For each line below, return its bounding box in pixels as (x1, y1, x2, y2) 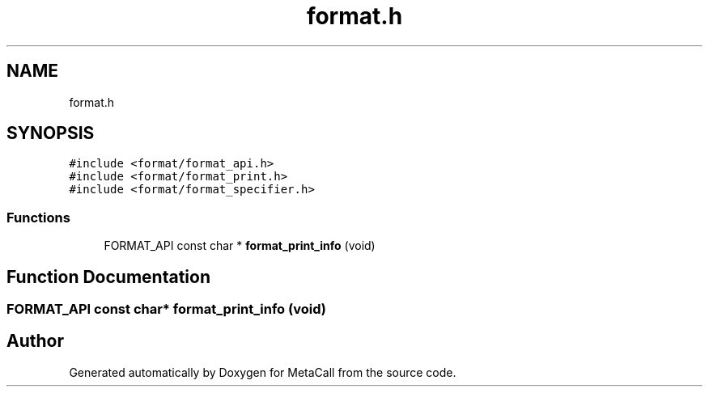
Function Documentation (6, 266, 210, 287)
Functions (6, 209, 70, 226)
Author (6, 331, 64, 352)
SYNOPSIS (6, 123, 95, 144)
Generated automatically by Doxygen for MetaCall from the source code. (69, 365, 456, 379)
